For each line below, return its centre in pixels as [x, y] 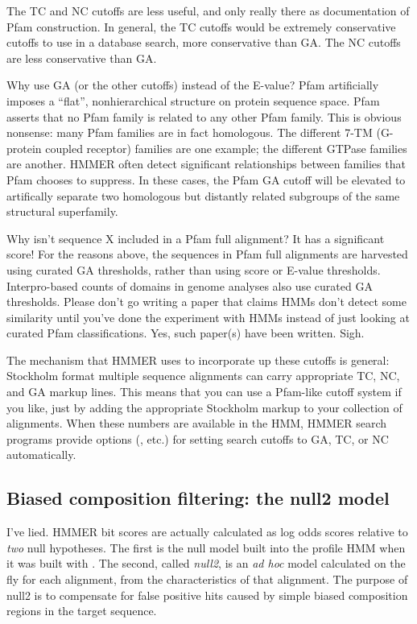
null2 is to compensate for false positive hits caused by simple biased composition [207, 595]
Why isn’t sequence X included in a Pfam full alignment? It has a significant [196, 238]
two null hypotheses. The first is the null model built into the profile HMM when [206, 547]
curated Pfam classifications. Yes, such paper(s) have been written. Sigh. [186, 333]
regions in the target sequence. [82, 611]
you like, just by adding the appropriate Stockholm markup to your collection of [204, 407]
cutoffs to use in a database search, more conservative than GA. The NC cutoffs [204, 42]
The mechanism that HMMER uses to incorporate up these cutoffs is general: [198, 360]
